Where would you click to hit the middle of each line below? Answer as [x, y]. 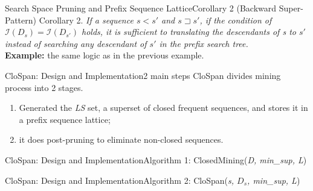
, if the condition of [236, 20]
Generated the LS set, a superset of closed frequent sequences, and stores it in [163, 108]
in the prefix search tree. [204, 43]
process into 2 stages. [44, 87]
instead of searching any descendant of [76, 43]
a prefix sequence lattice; [65, 119]
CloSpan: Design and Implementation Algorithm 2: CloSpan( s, [120, 180]
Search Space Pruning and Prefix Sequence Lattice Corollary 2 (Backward [141, 8]
